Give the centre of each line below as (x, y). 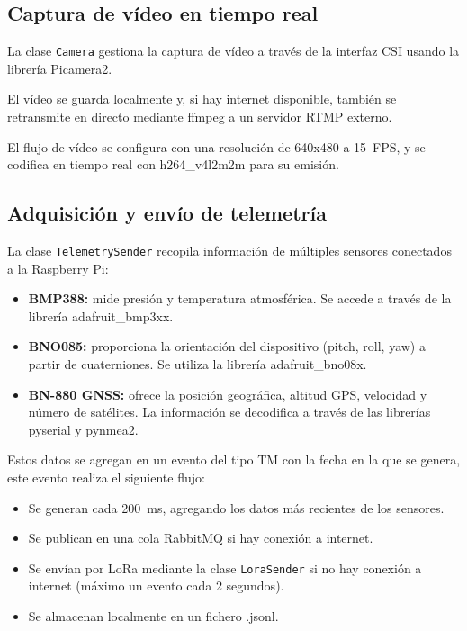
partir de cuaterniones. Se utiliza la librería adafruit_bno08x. (198, 364)
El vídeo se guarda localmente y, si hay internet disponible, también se (202, 99)
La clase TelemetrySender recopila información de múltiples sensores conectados (229, 251)
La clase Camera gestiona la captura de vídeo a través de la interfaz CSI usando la (233, 51)
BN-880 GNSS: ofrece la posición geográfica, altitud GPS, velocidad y (228, 394)
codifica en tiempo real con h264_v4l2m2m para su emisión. (173, 164)
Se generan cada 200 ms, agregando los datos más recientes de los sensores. (236, 507)
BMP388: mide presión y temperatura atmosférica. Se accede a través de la (240, 298)
